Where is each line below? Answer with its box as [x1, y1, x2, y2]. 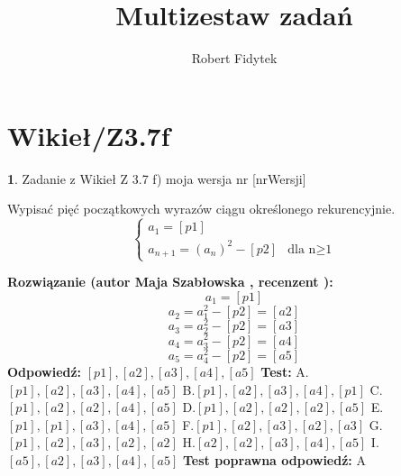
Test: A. [260, 362, 309, 380]
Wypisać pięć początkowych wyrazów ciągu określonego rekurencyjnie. [7, 199, 396, 218]
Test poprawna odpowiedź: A [182, 450, 366, 469]
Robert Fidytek [191, 49, 278, 68]
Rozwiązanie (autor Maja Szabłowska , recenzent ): [7, 272, 333, 291]
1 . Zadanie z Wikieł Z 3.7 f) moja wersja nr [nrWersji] [7, 169, 306, 188]
